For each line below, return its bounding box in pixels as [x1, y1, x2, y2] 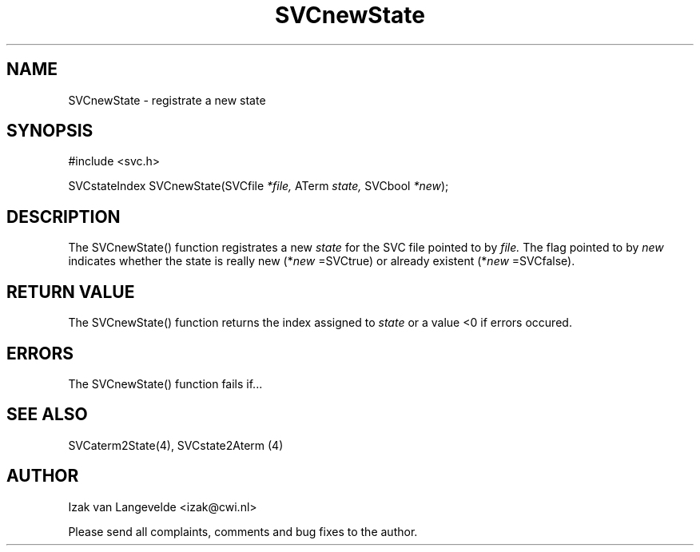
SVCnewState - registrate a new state [68, 93, 266, 107]
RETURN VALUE [6, 281, 135, 302]
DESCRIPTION [6, 206, 121, 227]
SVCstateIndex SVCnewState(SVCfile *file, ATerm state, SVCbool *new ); [68, 179, 449, 193]
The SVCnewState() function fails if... [68, 376, 263, 391]
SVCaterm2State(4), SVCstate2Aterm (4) [68, 438, 284, 452]
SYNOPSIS [6, 121, 93, 141]
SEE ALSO [6, 404, 88, 425]
